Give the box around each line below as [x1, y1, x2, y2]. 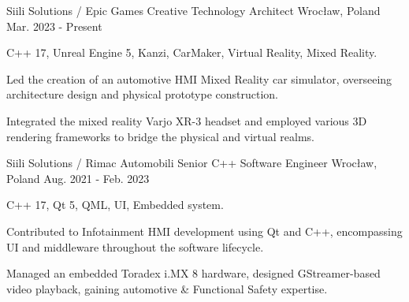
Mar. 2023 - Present [6, 17, 102, 34]
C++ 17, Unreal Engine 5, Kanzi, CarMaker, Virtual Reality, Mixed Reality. [6, 44, 377, 61]
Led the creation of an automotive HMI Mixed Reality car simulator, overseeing [6, 70, 392, 87]
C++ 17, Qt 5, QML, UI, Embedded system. [6, 196, 224, 213]
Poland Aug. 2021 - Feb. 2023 [6, 170, 150, 186]
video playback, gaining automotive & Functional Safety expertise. [6, 280, 328, 296]
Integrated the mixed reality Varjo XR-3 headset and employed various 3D [6, 112, 367, 129]
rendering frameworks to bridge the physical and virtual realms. [6, 128, 314, 144]
